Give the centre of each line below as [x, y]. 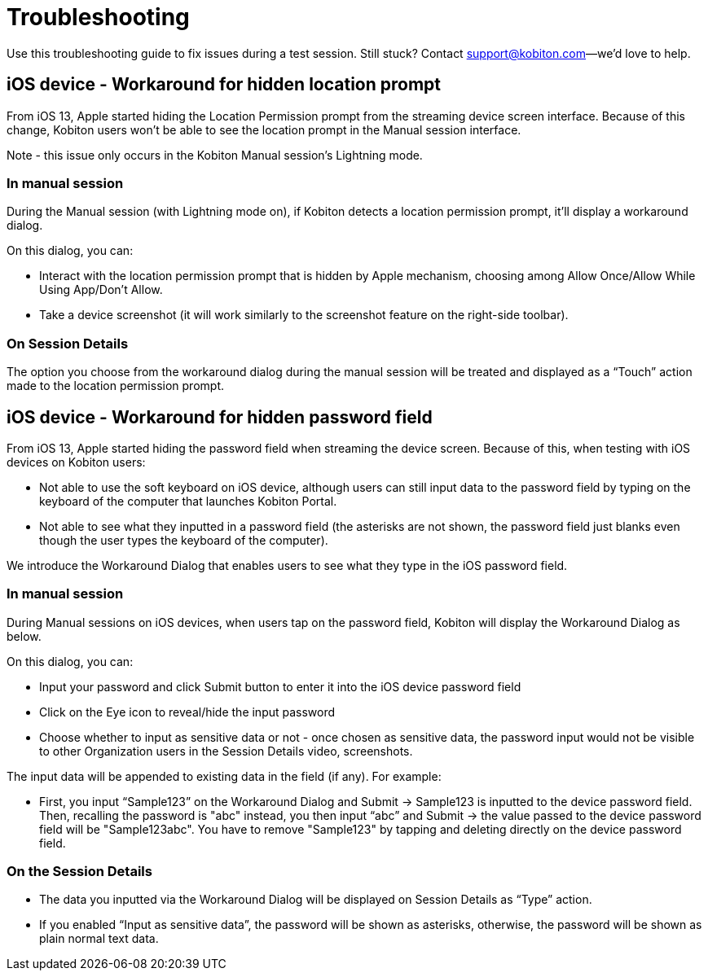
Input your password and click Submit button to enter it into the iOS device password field [280, 686]
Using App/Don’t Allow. [101, 290]
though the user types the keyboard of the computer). [184, 540]
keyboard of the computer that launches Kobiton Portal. [188, 501]
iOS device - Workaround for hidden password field [220, 417]
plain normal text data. [99, 939]
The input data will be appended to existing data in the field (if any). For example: [224, 776]
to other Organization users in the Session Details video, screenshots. [226, 751]
